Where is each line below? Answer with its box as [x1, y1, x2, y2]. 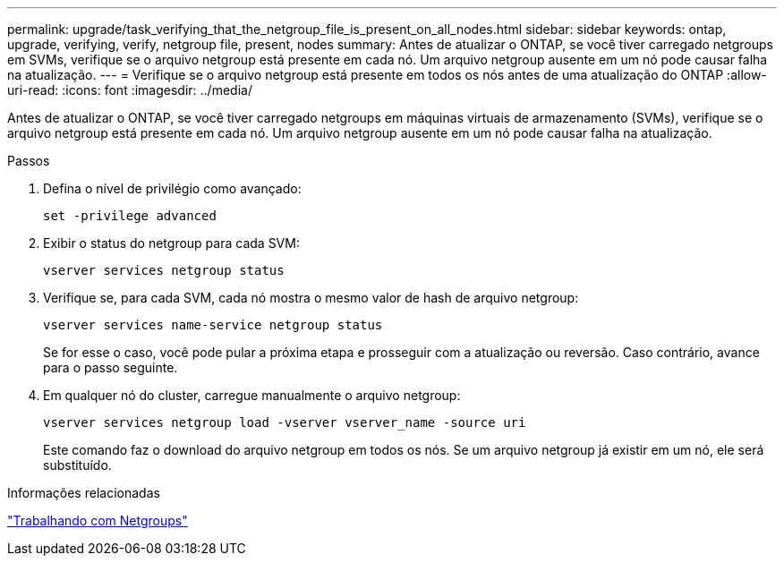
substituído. [43, 457, 112, 473]
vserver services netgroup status [43, 263, 285, 277]
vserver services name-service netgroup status [43, 318, 383, 332]
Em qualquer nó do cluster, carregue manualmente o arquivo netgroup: [43, 388, 461, 403]
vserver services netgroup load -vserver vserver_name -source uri [43, 415, 526, 430]
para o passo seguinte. [43, 360, 178, 375]
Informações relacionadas [7, 485, 160, 500]
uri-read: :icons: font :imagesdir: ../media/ [7, 82, 252, 98]
